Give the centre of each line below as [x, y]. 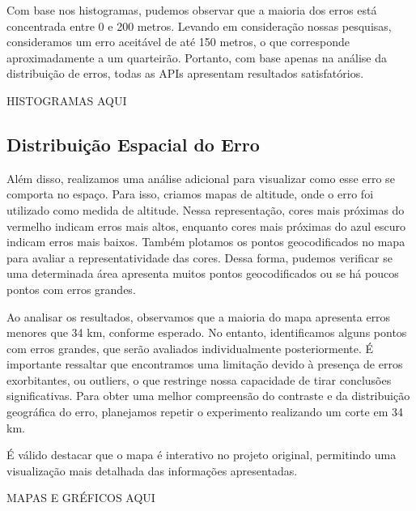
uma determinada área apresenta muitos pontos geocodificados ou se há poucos [203, 273]
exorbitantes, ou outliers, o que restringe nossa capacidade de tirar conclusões [199, 379]
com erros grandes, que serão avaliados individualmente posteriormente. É [190, 348]
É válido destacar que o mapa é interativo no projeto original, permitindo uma [202, 455]
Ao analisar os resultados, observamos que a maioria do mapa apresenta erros [199, 316]
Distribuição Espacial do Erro [133, 144]
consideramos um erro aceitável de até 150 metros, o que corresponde [178, 42]
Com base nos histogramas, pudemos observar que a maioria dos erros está [192, 10]
